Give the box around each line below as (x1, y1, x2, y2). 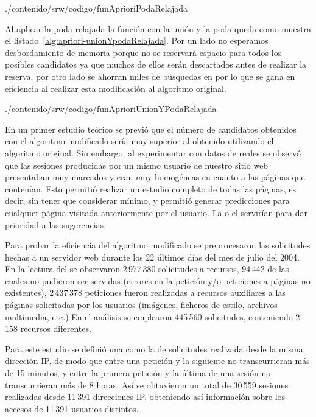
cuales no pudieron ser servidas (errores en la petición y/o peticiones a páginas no (5, 274, 311, 287)
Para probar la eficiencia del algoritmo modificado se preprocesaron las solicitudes (5, 239, 311, 251)
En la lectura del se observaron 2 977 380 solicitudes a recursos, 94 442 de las (5, 262, 289, 275)
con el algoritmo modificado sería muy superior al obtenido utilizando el (5, 135, 274, 147)
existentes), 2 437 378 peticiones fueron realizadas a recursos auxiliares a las (5, 286, 286, 299)
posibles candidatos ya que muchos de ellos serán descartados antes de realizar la (5, 58, 307, 71)
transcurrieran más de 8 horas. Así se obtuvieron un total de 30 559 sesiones (5, 378, 289, 391)
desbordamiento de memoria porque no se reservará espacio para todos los (5, 46, 282, 58)
